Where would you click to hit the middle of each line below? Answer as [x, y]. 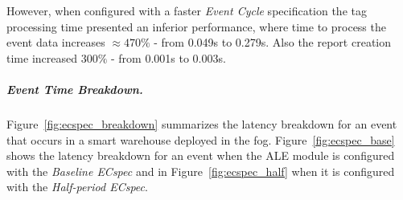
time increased [42, 57]
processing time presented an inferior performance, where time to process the [196, 26]
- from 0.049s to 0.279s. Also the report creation [273, 42]
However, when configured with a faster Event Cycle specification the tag [187, 10]
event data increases [56, 42]
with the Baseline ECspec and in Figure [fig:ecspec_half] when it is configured [201, 171]
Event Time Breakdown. [75, 89]
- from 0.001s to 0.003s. [168, 57]
